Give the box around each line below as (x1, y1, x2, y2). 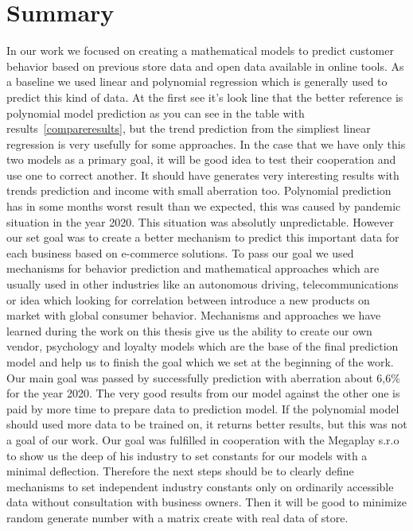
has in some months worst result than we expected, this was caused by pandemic (6, 198, 401, 215)
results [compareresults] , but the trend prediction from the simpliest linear (6, 120, 371, 137)
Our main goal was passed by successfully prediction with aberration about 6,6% (6, 369, 400, 386)
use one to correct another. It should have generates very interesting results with (6, 166, 399, 183)
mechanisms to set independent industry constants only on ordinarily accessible (6, 478, 394, 494)
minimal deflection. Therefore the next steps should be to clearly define (6, 463, 354, 479)
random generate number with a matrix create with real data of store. (6, 509, 349, 525)
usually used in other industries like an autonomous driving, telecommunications (6, 276, 399, 293)
